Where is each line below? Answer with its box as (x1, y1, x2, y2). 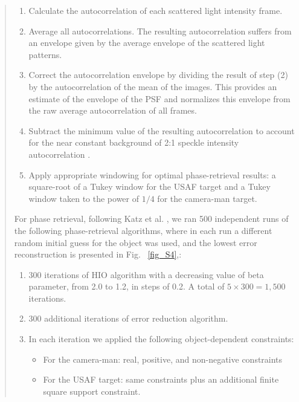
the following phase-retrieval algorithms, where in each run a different (14, 224, 272, 236)
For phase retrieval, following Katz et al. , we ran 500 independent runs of (14, 212, 289, 225)
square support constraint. (43, 384, 141, 397)
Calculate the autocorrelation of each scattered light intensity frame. (28, 4, 283, 16)
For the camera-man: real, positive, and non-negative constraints (43, 352, 283, 365)
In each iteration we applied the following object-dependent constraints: (28, 332, 294, 345)
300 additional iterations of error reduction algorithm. (28, 312, 228, 325)
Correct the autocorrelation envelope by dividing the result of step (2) (28, 68, 288, 81)
